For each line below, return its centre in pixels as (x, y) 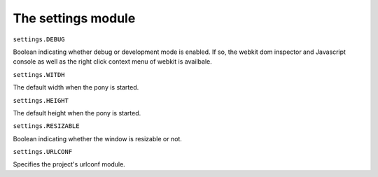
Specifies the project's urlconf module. (69, 164)
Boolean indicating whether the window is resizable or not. (97, 139)
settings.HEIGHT (41, 100)
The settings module (74, 18)
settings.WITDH (39, 75)
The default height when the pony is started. (77, 113)
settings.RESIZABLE (46, 126)
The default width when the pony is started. (76, 87)
